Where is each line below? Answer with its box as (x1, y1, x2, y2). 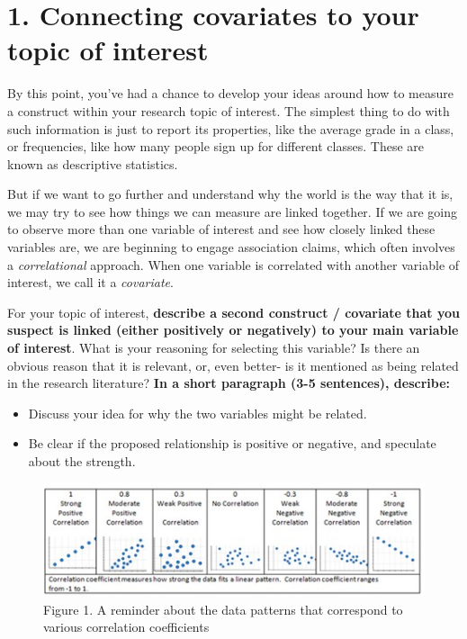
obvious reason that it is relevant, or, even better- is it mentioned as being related (7, 355, 459, 374)
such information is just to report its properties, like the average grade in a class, (7, 119, 454, 138)
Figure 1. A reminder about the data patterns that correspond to (43, 599, 403, 618)
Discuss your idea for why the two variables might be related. (28, 403, 367, 422)
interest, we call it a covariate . (7, 273, 174, 292)
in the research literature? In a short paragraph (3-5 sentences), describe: (7, 373, 451, 392)
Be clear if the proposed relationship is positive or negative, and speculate (28, 434, 436, 453)
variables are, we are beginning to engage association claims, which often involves (7, 238, 455, 256)
